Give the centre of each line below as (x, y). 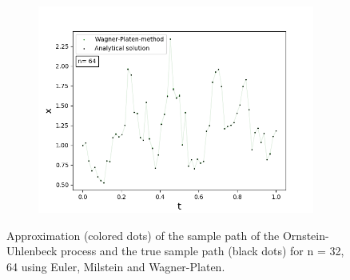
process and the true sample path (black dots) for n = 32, (203, 251)
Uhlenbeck (32, 251)
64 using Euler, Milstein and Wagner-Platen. (116, 266)
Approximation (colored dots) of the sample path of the (143, 235)
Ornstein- (306, 235)
